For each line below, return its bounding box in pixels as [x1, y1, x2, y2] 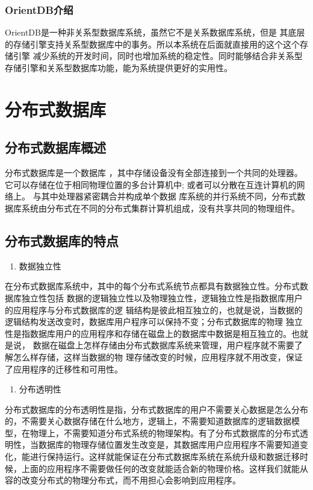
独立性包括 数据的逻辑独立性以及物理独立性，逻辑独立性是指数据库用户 [21, 291, 303, 304]
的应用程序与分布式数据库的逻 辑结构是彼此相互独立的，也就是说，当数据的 [5, 303, 303, 316]
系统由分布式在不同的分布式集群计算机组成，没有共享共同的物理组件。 [21, 201, 300, 214]
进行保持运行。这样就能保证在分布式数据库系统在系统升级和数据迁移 [29, 450, 300, 463]
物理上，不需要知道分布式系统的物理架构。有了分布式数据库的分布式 [29, 426, 300, 439]
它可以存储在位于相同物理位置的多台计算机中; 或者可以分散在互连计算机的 [5, 178, 297, 190]
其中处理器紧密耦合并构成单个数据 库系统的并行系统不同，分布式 [41, 190, 297, 203]
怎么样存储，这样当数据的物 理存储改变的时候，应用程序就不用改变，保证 [13, 350, 303, 363]
